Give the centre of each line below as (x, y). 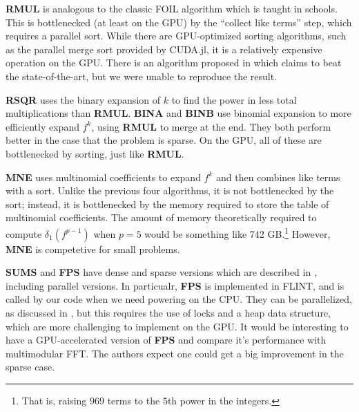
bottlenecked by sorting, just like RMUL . (95, 153)
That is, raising (54, 400)
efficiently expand (42, 126)
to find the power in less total (234, 99)
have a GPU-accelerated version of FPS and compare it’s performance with (166, 340)
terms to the (134, 400)
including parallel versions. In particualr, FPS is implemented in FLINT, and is (175, 285)
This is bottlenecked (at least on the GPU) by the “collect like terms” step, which (179, 22)
